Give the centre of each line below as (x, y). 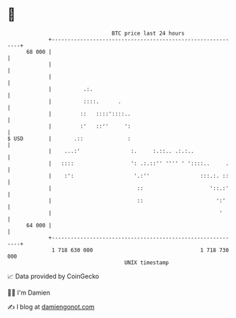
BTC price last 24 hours (148, 33)
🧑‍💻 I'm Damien (29, 293)
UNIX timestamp (147, 262)
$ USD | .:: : (69, 138)
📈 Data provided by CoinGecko (53, 276)
